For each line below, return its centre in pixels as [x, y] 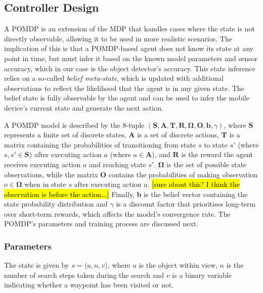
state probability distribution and [56, 204]
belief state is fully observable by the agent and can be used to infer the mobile [127, 98]
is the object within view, [178, 265]
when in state [45, 184]
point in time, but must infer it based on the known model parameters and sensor [131, 58]
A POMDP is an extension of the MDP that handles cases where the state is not [129, 29]
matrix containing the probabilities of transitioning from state [100, 144]
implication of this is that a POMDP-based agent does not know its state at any [129, 48]
